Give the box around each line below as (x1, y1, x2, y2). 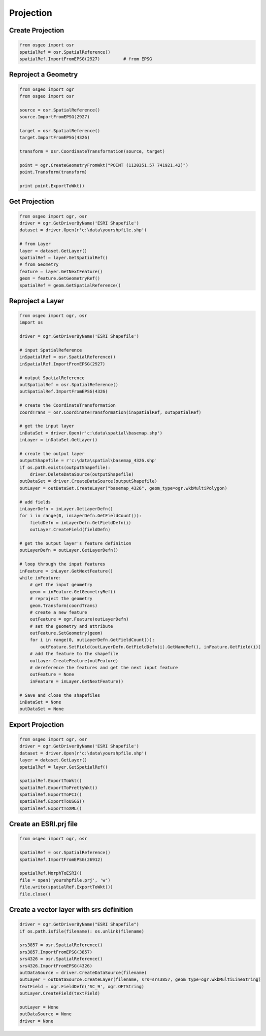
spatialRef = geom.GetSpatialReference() (19, 283, 121, 288)
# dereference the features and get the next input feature (30, 665, 178, 671)
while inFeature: (19, 575, 62, 580)
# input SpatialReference (19, 348, 82, 353)
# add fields (19, 499, 51, 505)
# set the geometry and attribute (30, 623, 113, 629)
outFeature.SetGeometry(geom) (30, 630, 103, 636)
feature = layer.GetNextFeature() (19, 269, 103, 274)
